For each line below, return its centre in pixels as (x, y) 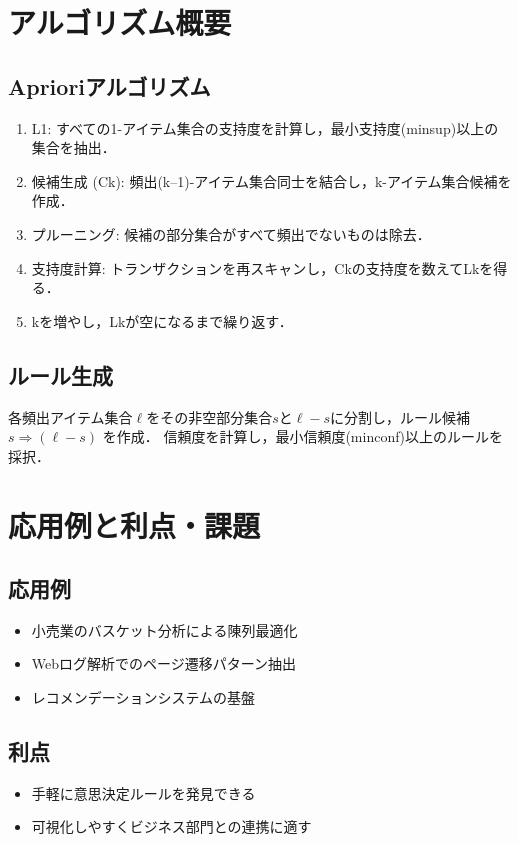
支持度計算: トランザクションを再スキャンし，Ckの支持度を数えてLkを (262, 267)
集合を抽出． (73, 147)
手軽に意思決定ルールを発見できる (143, 792)
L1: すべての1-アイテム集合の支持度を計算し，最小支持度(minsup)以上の (265, 127)
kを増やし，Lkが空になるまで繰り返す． (162, 320)
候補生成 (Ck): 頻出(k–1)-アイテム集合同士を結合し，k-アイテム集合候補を (271, 180)
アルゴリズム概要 (120, 22)
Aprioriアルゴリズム (109, 85)
